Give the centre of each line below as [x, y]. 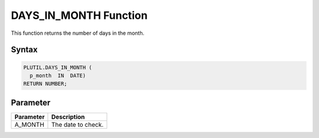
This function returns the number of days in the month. [78, 33]
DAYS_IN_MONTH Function [79, 15]
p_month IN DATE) [58, 75]
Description [68, 117]
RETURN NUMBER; [45, 84]
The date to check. [77, 124]
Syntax [24, 50]
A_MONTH [29, 124]
